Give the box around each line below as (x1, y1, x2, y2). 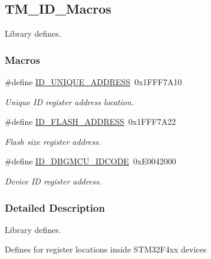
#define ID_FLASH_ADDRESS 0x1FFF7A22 (5, 115, 176, 128)
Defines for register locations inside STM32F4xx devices (5, 243, 207, 255)
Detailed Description (5, 200, 105, 215)
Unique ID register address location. (5, 95, 134, 108)
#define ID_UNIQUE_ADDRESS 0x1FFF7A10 (5, 76, 182, 88)
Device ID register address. (5, 174, 102, 187)
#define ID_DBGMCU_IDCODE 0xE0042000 (5, 155, 176, 167)
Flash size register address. (5, 135, 101, 147)
